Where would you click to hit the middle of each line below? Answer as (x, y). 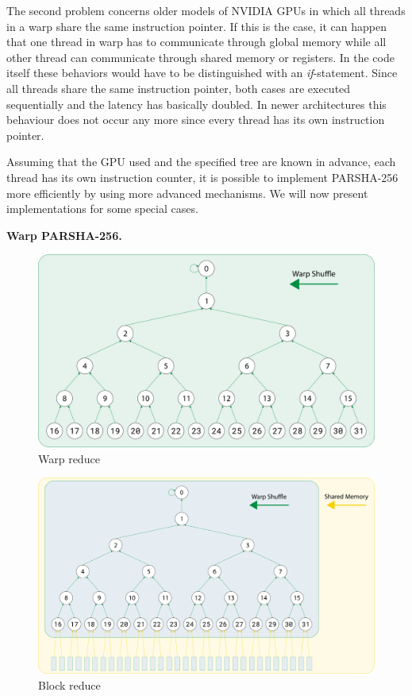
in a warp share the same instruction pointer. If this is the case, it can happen (196, 26)
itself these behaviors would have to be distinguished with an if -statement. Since (202, 73)
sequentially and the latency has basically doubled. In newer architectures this (196, 104)
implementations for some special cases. (102, 209)
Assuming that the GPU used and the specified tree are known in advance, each (201, 162)
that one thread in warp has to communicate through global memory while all (196, 42)
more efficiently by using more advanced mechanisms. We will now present (187, 193)
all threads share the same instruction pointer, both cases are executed (179, 88)
